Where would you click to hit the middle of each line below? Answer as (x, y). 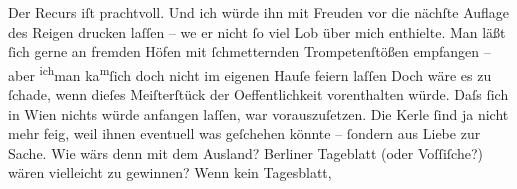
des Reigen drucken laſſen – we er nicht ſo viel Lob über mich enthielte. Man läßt (257, 31)
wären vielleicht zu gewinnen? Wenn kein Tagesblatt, (170, 172)
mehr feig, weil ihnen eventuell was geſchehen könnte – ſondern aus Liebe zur (244, 133)
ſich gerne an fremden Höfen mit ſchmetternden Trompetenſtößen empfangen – (249, 51)
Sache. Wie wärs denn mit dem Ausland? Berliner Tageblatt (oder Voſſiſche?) (245, 152)
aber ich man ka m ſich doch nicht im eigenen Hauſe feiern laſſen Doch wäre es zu (250, 73)
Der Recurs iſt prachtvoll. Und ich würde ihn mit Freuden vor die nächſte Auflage (259, 12)
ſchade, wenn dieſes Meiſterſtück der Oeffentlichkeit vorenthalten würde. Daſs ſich (258, 94)
